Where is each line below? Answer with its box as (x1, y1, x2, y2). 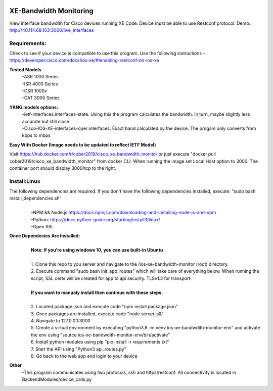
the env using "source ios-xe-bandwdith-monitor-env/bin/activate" (31, 331, 170, 338)
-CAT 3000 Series (22, 95, 60, 101)
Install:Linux (9, 177, 40, 184)
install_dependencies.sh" (9, 195, 62, 202)
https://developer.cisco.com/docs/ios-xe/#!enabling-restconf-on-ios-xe (9, 57, 159, 63)
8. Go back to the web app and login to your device (31, 353, 138, 359)
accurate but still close (22, 118, 69, 124)
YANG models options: (9, 104, 58, 110)
